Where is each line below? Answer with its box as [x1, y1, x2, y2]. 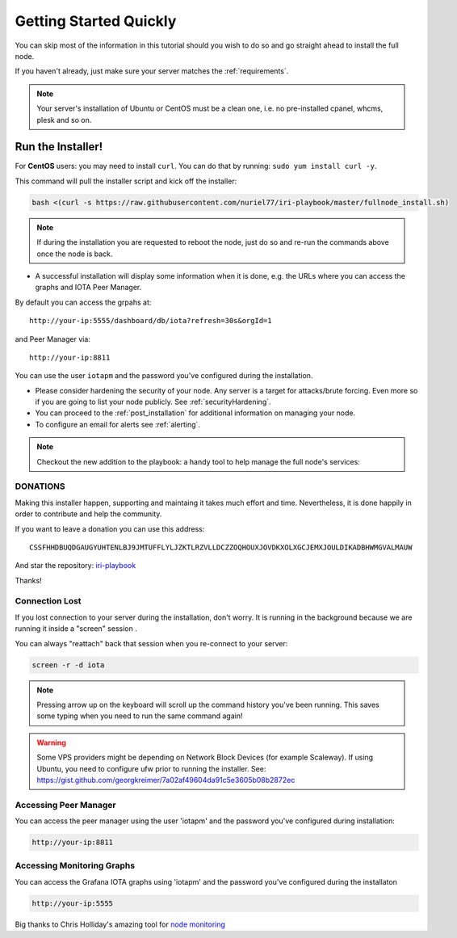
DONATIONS [15, 481, 65, 492]
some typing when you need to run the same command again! [36, 711, 243, 721]
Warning [36, 738, 66, 747]
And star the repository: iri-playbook [15, 561, 136, 570]
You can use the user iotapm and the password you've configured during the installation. [15, 371, 313, 381]
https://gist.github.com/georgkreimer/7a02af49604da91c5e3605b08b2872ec [36, 775, 296, 784]
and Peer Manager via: [15, 334, 90, 343]
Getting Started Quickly [15, 12, 177, 30]
